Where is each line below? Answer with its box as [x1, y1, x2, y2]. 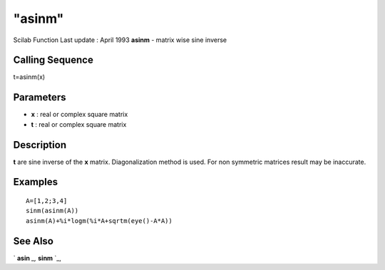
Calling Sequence [13, 54, 94, 66]
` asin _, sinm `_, [13, 254, 62, 262]
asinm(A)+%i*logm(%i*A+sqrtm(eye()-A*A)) [26, 217, 173, 224]
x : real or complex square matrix [31, 110, 128, 119]
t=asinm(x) [13, 73, 46, 81]
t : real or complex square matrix [31, 120, 127, 128]
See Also [13, 235, 53, 247]
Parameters [13, 91, 66, 103]
